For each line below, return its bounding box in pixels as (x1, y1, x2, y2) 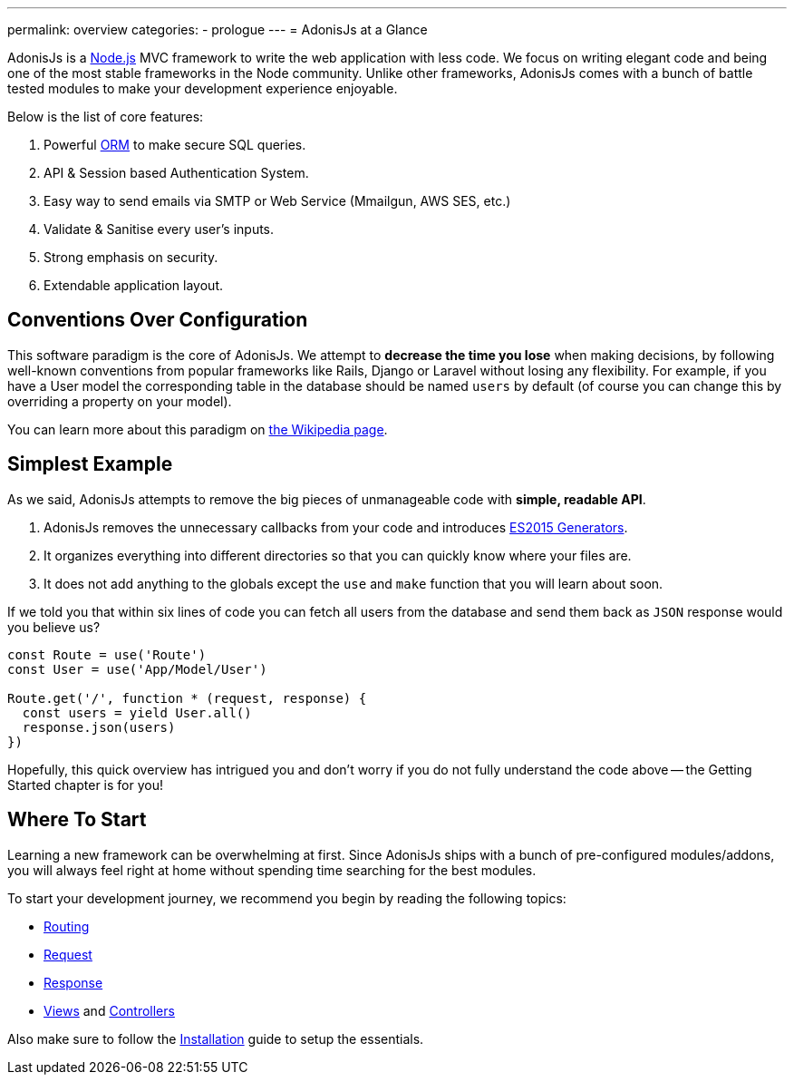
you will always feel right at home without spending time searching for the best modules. (7, 862, 537, 878)
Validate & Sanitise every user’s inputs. (44, 221, 275, 237)
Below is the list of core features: (7, 109, 204, 124)
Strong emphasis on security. (44, 249, 218, 265)
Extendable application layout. (44, 278, 223, 293)
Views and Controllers (44, 1002, 175, 1019)
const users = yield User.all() (22, 705, 252, 720)
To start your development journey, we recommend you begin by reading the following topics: (7, 890, 566, 906)
